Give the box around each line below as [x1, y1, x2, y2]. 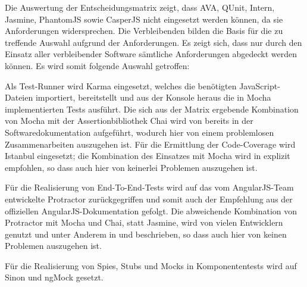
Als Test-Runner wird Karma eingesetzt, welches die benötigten [5, 79, 237, 92]
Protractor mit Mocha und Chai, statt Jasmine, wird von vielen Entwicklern [5, 216, 283, 229]
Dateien [5, 91, 33, 104]
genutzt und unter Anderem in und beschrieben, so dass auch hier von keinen [5, 227, 287, 240]
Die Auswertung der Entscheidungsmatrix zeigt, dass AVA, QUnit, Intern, [5, 1, 275, 13]
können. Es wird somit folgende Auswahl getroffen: [5, 59, 190, 71]
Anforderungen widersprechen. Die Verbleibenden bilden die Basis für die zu [5, 24, 283, 37]
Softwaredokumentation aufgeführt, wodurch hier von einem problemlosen [5, 126, 274, 138]
